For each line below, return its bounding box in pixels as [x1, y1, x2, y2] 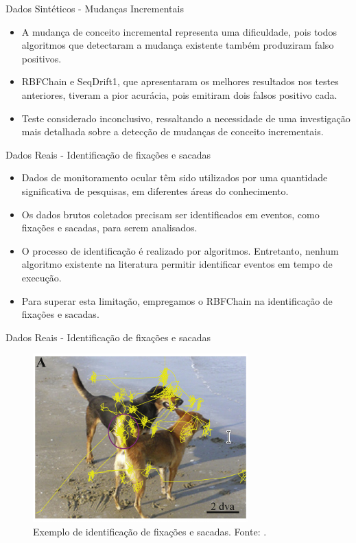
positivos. [21, 51, 62, 65]
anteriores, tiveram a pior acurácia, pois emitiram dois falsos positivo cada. [21, 87, 337, 102]
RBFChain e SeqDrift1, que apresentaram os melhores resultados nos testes [21, 74, 339, 89]
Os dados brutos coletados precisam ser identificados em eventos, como [21, 207, 320, 221]
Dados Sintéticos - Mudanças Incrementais [5, 1, 184, 15]
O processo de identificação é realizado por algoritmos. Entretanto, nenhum [21, 243, 339, 257]
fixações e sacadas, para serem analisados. [21, 220, 198, 235]
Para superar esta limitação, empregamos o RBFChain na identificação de [21, 293, 333, 308]
